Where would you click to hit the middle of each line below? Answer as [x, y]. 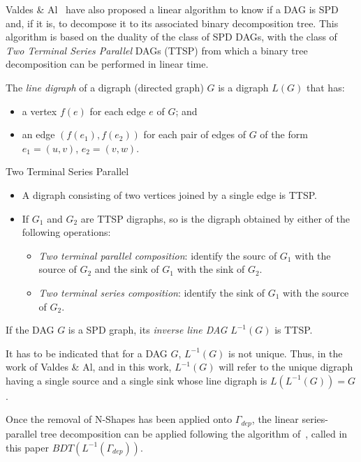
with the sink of [211, 269]
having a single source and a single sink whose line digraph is [137, 380]
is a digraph [243, 87]
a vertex [39, 111]
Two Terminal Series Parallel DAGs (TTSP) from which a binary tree [157, 50]
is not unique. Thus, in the [286, 353]
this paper [27, 447]
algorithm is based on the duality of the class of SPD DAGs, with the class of [171, 37]
